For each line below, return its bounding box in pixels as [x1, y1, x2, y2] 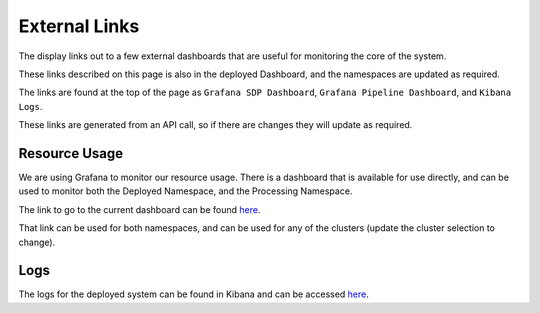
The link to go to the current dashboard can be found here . [18, 203, 261, 215]
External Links [18, 15, 140, 37]
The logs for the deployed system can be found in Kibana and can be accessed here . [18, 288, 370, 300]
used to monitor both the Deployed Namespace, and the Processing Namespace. [18, 185, 353, 197]
